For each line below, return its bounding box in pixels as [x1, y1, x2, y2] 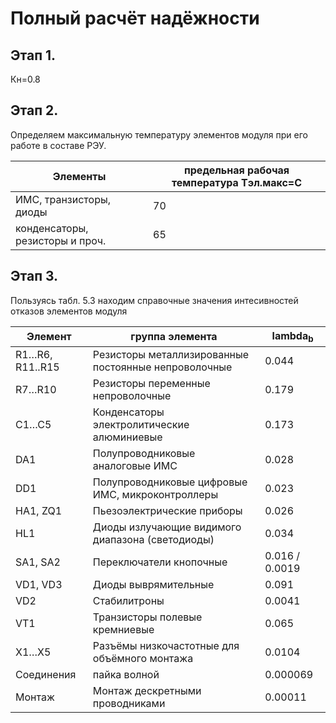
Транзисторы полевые [92, 610, 203, 624]
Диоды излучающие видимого [92, 520, 242, 534]
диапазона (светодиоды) [92, 532, 215, 546]
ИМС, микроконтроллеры [92, 487, 219, 501]
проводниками [92, 696, 166, 710]
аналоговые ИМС [92, 458, 178, 472]
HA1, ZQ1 [15, 503, 63, 517]
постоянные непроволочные [92, 360, 233, 374]
